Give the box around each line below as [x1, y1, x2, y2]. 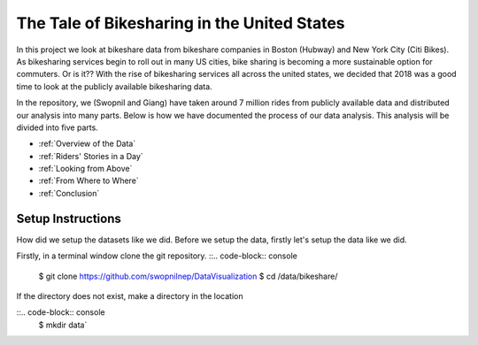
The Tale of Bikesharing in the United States [16, 13, 345, 33]
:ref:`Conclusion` [38, 188, 100, 198]
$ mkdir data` [38, 319, 88, 330]
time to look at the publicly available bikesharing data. [16, 80, 212, 92]
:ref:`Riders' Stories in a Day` [38, 150, 143, 161]
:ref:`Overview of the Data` [38, 138, 136, 149]
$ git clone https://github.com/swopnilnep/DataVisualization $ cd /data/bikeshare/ [38, 271, 338, 281]
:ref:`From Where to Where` [38, 175, 139, 186]
